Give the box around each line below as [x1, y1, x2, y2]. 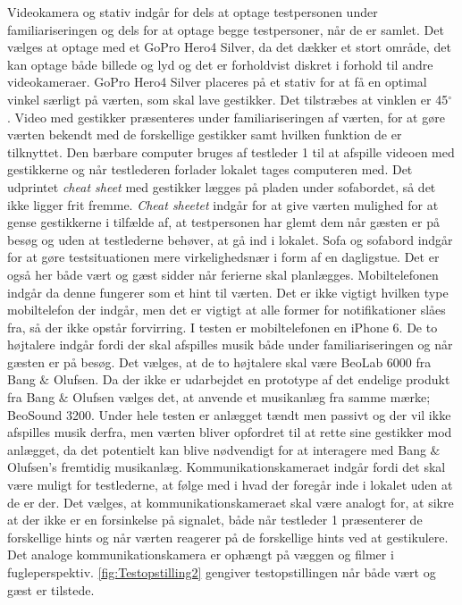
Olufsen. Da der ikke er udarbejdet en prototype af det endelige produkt [53, 370, 450, 389]
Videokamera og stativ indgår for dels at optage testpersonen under [7, 3, 378, 21]
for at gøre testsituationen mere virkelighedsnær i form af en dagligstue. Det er [7, 248, 440, 266]
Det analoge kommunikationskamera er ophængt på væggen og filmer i [7, 545, 394, 564]
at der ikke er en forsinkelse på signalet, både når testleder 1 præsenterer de [7, 510, 423, 529]
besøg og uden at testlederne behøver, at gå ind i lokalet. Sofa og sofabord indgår [7, 230, 453, 248]
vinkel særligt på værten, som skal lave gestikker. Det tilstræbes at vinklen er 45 [7, 89, 449, 108]
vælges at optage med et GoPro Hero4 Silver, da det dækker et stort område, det [7, 38, 451, 56]
